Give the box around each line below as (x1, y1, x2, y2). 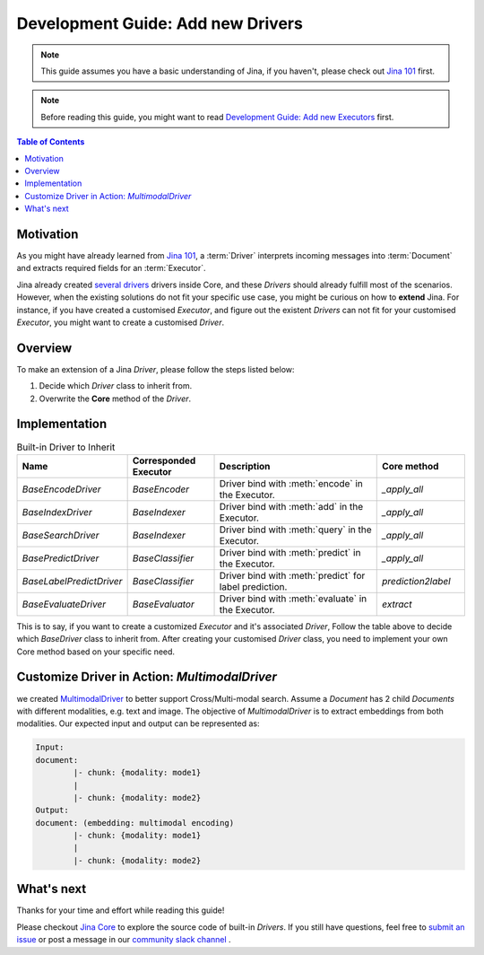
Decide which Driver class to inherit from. (39, 381, 193, 391)
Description (219, 460, 271, 472)
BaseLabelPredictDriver (22, 574, 123, 587)
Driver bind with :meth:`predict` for (219, 569, 366, 582)
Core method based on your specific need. (16, 646, 175, 657)
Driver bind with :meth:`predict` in (219, 546, 361, 558)
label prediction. (219, 580, 288, 592)
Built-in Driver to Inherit (16, 441, 116, 453)
